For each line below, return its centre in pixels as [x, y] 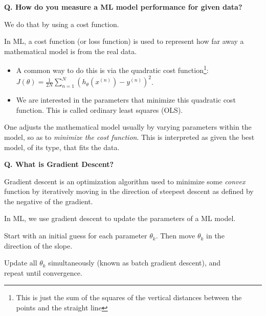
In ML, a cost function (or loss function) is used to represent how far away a [124, 41]
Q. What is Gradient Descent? [59, 164]
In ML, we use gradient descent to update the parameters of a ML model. [120, 218]
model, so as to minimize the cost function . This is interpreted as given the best [129, 137]
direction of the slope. [38, 245]
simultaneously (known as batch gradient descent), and [135, 263]
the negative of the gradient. [49, 201]
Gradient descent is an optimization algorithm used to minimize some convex [125, 181]
